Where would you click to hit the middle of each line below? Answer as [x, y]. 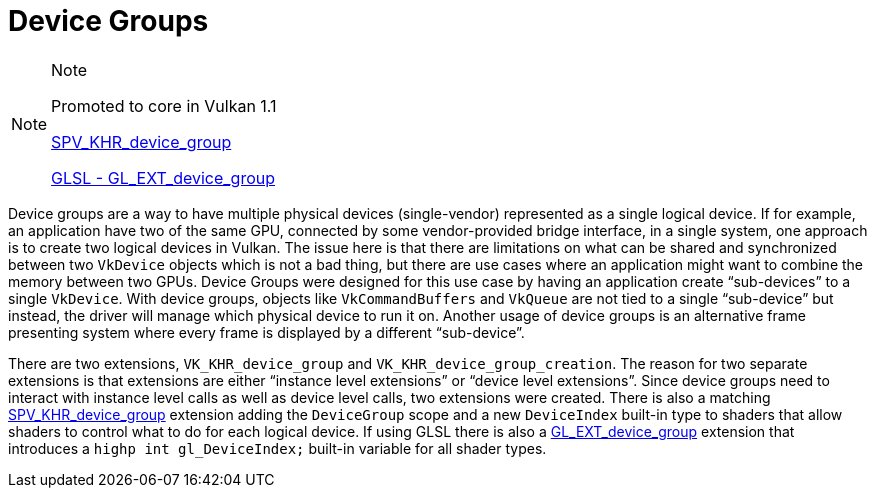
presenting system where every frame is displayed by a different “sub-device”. [266, 332]
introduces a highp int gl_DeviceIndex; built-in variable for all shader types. [277, 448]
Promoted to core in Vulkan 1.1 [164, 105]
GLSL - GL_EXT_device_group [163, 177]
